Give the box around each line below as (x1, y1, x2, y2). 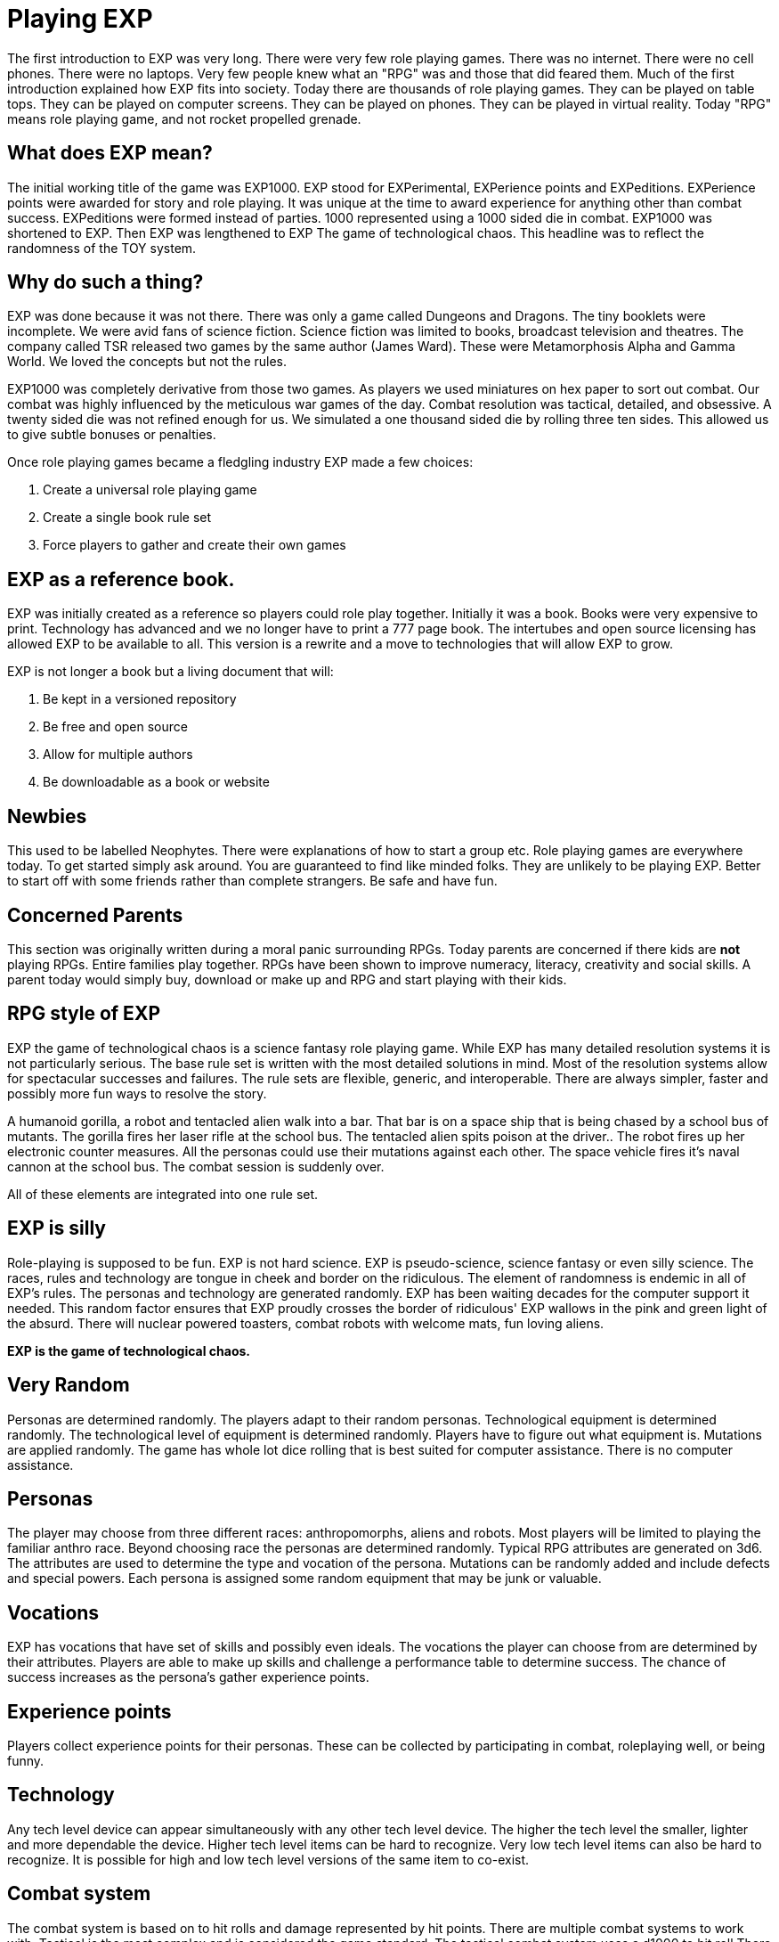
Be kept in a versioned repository (43, 691, 237, 707)
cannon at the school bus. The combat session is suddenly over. (7, 1158, 385, 1174)
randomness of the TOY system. (7, 240, 197, 256)
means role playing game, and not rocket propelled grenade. (7, 110, 361, 126)
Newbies (7, 804, 87, 828)
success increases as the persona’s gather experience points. (7, 1669, 369, 1685)
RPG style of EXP (7, 1002, 160, 1025)
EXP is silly (7, 1217, 106, 1240)
